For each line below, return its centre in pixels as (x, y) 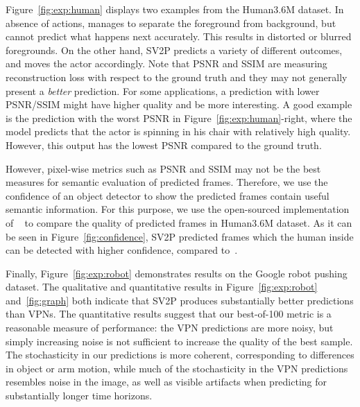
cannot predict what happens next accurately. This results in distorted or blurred (179, 36)
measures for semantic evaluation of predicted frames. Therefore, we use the (167, 182)
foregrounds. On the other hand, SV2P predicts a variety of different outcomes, (174, 50)
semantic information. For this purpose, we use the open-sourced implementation (178, 209)
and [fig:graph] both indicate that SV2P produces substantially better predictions (180, 300)
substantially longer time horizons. (79, 396)
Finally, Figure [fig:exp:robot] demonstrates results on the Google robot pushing (177, 273)
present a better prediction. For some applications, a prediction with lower (163, 90)
